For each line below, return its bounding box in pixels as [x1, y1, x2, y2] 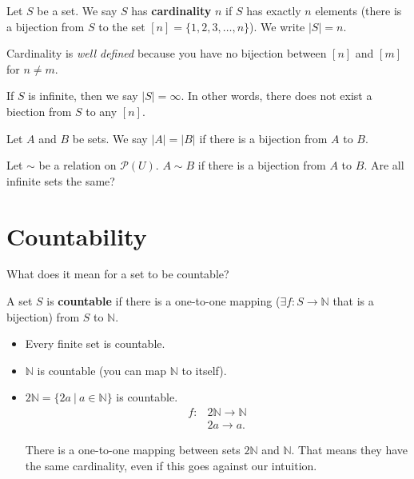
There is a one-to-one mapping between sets [25, 441, 241, 458]
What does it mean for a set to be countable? [6, 265, 229, 282]
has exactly [246, 2, 301, 18]
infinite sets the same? [6, 172, 115, 189]
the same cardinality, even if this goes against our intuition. [25, 457, 317, 473]
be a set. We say [37, 2, 117, 18]
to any [86, 102, 117, 119]
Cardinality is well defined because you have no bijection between [6, 45, 327, 62]
